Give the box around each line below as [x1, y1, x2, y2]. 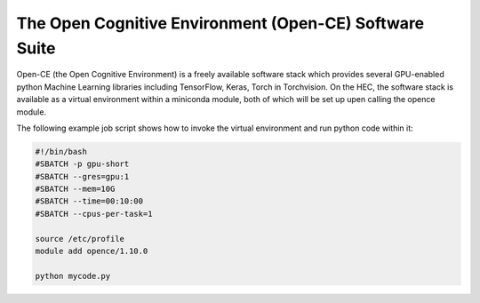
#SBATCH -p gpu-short [35, 159, 130, 169]
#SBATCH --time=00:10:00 [35, 196, 144, 206]
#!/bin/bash [35, 147, 88, 156]
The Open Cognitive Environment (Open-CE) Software [16, 13, 425, 33]
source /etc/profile [35, 234, 124, 243]
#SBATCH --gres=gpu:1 [35, 171, 130, 181]
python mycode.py [35, 271, 111, 281]
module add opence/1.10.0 [35, 246, 148, 257]
